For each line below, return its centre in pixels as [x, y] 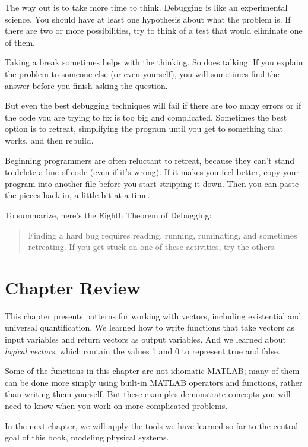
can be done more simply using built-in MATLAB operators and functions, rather [154, 382]
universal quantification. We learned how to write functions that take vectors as [150, 327]
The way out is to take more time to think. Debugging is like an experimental [146, 7]
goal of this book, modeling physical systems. [87, 437]
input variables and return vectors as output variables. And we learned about [145, 339]
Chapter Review [73, 287]
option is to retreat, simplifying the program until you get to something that [144, 129]
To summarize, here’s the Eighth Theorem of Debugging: [108, 215]
